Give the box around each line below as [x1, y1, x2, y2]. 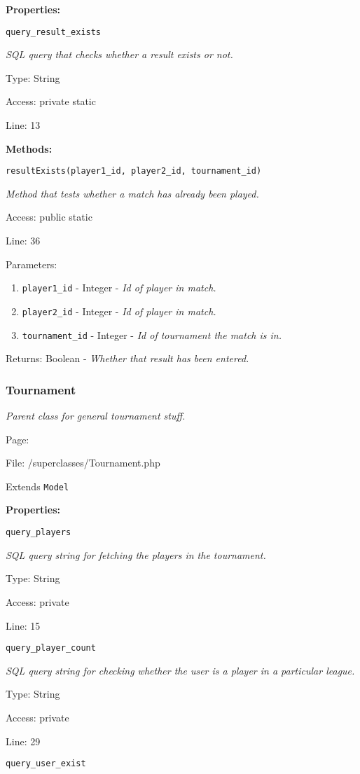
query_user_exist [6, 759, 86, 769]
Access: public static [6, 209, 92, 224]
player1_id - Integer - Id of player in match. [22, 280, 216, 295]
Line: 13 [6, 118, 41, 132]
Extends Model [6, 478, 69, 493]
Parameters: [6, 256, 57, 271]
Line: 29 [6, 733, 41, 748]
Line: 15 [6, 618, 41, 633]
